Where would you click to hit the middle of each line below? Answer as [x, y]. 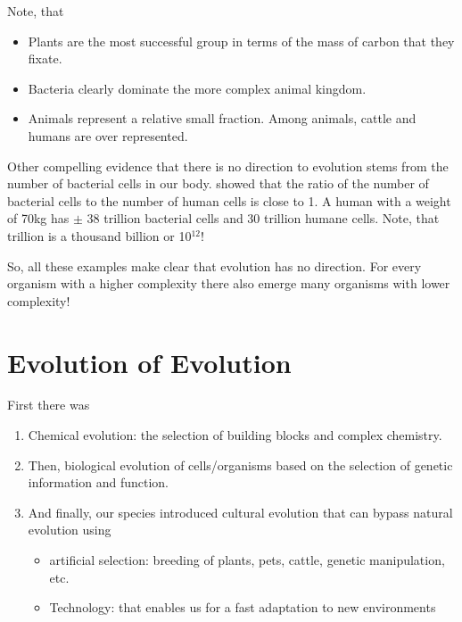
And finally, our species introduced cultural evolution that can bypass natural [240, 512]
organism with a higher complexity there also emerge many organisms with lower [229, 283]
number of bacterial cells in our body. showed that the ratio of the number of [218, 183]
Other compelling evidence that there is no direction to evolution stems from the [228, 166]
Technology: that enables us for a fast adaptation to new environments [243, 607]
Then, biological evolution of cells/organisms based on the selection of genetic [240, 464]
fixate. [45, 58]
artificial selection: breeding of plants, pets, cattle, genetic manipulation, [247, 560]
